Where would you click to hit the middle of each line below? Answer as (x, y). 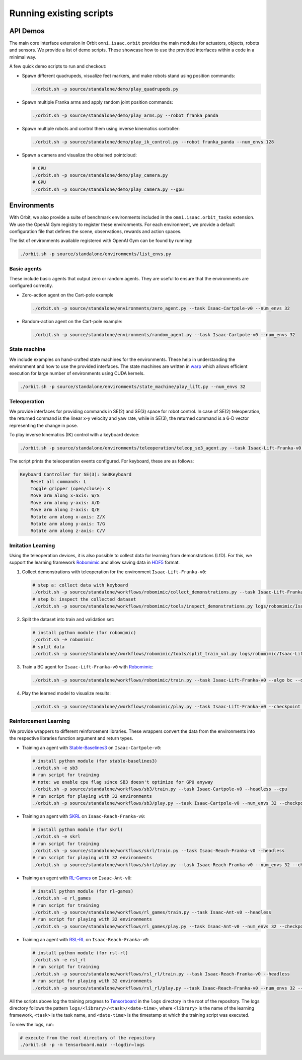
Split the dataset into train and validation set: (68, 619)
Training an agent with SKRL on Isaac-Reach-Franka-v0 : (84, 816)
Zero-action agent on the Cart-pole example (68, 295)
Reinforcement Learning (40, 721)
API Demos (27, 31)
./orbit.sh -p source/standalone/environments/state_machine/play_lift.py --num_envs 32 (133, 387)
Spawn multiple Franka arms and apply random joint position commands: (97, 102)
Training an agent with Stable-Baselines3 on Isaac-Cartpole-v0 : (92, 747)
